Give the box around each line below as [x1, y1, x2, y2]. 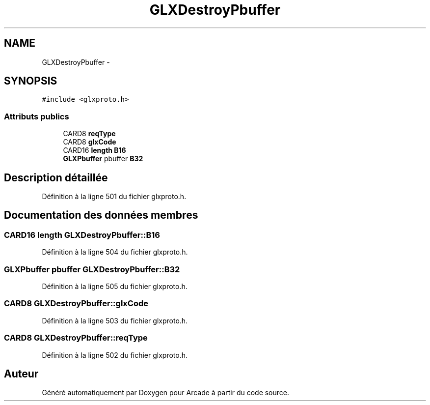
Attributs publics [4, 111, 69, 121]
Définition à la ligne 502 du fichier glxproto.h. [42, 350, 188, 359]
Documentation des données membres [4, 209, 198, 222]
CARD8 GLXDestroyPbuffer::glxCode [4, 298, 149, 309]
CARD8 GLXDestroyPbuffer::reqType [4, 333, 148, 343]
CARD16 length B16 [63, 146, 126, 155]
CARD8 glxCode [63, 138, 116, 146]
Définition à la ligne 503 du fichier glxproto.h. [42, 316, 188, 325]
